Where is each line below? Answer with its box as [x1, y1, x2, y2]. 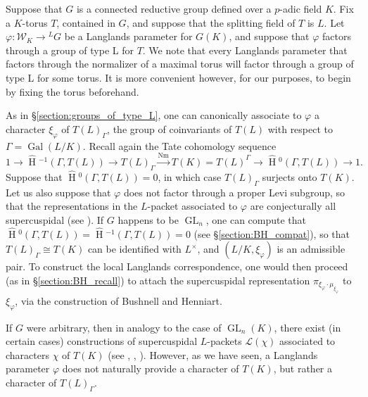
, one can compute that [205, 212, 307, 227]
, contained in [56, 15, 115, 30]
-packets [207, 334, 242, 348]
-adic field [279, 1, 322, 15]
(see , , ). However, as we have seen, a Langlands [108, 347, 318, 362]
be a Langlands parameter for [64, 29, 193, 44]
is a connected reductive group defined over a [76, 1, 272, 15]
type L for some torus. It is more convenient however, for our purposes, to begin [6, 70, 351, 84]
